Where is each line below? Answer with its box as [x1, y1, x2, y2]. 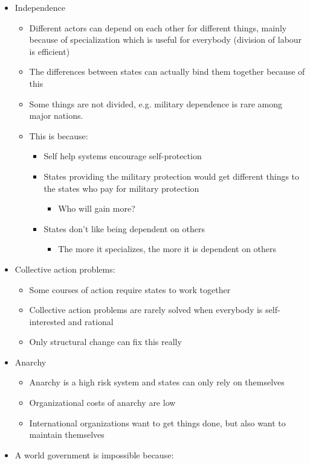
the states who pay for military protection [44, 182, 199, 194]
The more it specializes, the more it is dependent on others [58, 242, 277, 255]
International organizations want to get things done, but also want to [29, 416, 286, 429]
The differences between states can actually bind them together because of [29, 65, 305, 78]
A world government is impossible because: [15, 448, 174, 461]
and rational [68, 315, 114, 327]
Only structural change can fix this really [29, 335, 182, 348]
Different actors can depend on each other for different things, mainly [29, 21, 287, 34]
